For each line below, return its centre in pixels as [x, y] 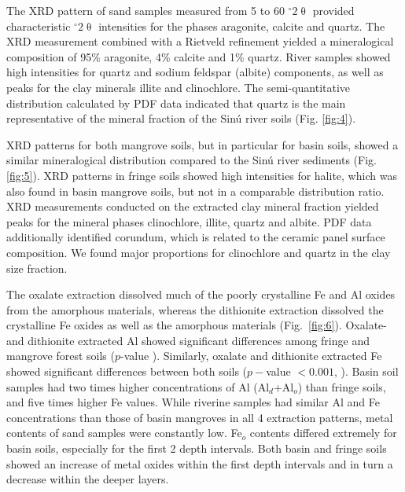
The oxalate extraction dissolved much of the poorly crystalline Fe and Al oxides [201, 294]
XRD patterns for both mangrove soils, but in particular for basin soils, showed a [202, 144]
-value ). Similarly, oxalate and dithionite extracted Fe [251, 356]
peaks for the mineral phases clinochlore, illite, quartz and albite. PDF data [189, 221]
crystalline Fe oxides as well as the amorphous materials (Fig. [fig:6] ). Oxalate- [197, 325]
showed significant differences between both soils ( [127, 371]
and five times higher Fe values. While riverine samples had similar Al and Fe [193, 402]
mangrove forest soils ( [61, 356]
